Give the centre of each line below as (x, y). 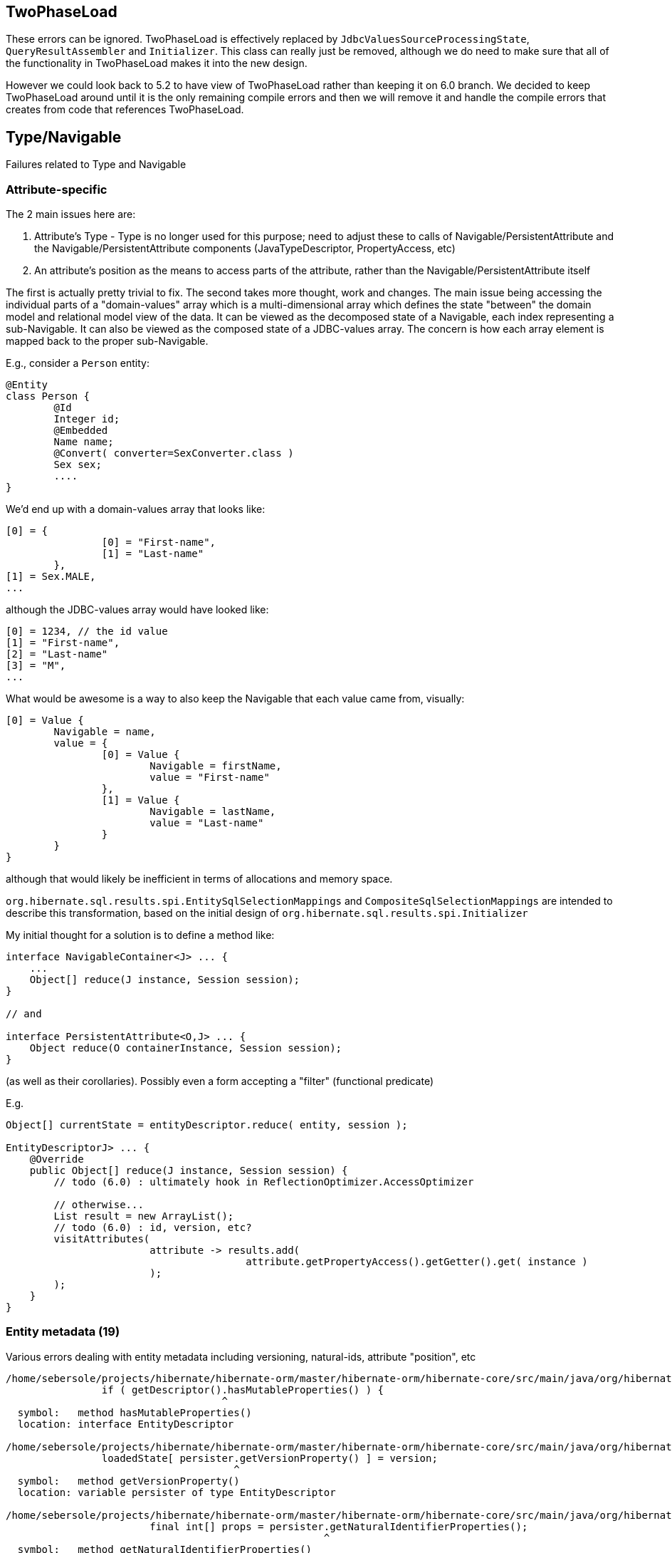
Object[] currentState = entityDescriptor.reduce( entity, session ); (207, 1125)
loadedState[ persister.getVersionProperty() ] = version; (269, 1458)
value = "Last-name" (207, 823)
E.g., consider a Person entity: (78, 363)
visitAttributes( (102, 1239)
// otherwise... (99, 1205)
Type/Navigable (64, 137)
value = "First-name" (210, 778)
